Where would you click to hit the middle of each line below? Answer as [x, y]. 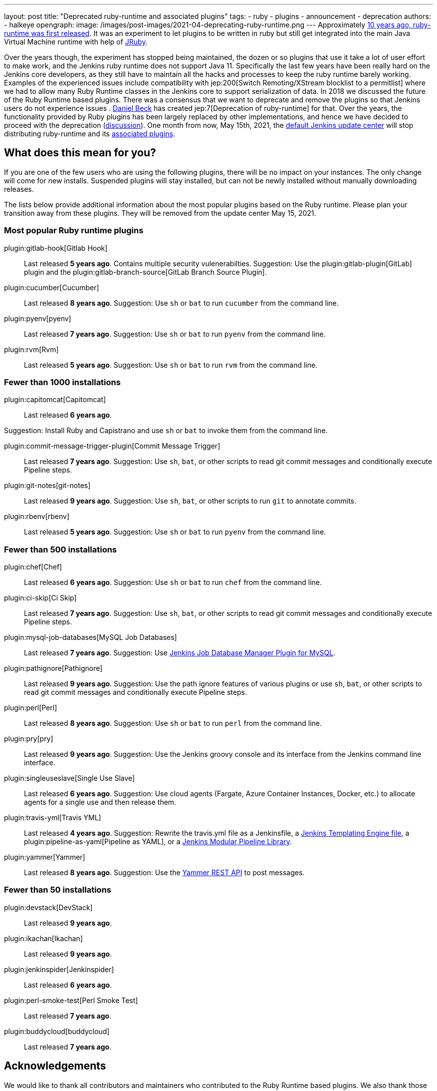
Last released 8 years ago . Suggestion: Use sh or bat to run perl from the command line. [173, 723]
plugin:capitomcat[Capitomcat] [55, 400]
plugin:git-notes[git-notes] [47, 486]
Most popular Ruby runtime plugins [74, 231]
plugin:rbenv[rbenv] [37, 517]
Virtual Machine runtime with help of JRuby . [76, 42]
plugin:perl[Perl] [31, 708]
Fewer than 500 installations [61, 549]
